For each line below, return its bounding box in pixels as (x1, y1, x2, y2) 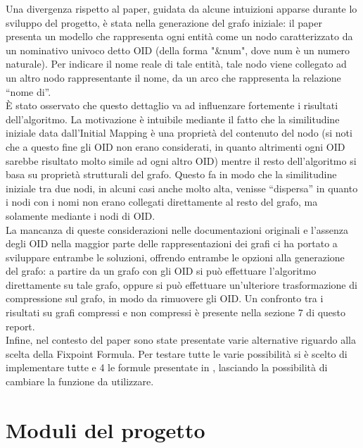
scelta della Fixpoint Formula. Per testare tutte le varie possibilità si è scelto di (6, 346, 348, 361)
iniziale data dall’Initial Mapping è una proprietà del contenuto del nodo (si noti (6, 125, 352, 140)
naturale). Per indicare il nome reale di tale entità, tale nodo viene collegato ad (6, 56, 347, 71)
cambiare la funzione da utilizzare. (6, 374, 154, 389)
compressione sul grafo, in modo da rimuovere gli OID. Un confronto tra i (6, 291, 324, 306)
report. (6, 318, 35, 333)
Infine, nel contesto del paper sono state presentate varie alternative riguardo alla (6, 332, 356, 347)
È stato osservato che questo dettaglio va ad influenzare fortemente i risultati (6, 98, 338, 113)
